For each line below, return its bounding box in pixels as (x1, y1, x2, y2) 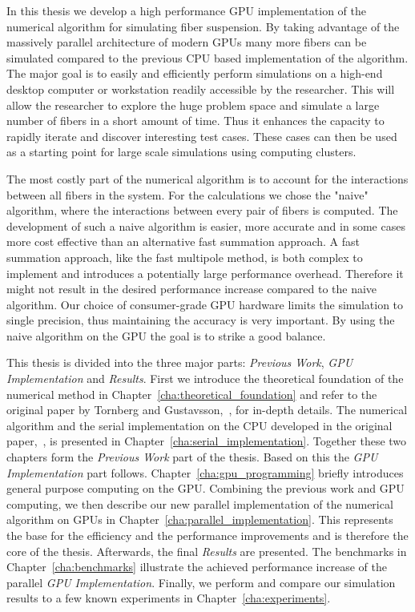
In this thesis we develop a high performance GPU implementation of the (6, 2, 366, 18)
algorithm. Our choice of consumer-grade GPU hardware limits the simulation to (6, 296, 404, 312)
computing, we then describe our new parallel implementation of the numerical (6, 495, 393, 512)
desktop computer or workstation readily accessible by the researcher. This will (6, 80, 395, 97)
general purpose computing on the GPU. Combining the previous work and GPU (6, 480, 405, 497)
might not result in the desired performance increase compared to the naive (6, 280, 377, 297)
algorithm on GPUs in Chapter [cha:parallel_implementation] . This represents (6, 511, 393, 528)
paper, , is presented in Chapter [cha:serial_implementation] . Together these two (6, 433, 407, 449)
